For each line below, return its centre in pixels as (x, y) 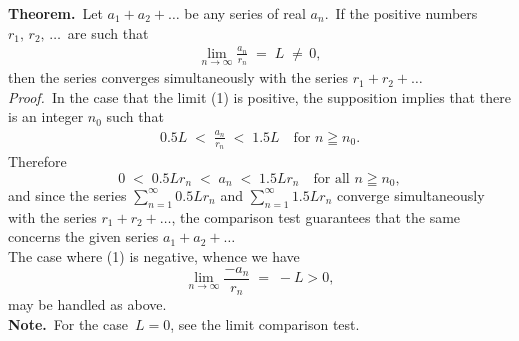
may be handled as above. (87, 304)
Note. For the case (68, 323)
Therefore (37, 160)
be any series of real (245, 13)
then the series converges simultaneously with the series (178, 77)
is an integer (46, 116)
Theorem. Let (55, 13)
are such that (108, 32)
